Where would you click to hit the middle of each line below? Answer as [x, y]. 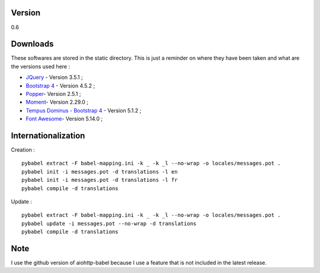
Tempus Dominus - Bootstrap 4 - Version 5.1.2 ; [84, 110]
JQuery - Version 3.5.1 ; [54, 78]
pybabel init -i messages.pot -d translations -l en [100, 171]
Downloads [32, 44]
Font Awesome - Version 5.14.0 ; [64, 119]
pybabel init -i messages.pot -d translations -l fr [100, 180]
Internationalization [48, 135]
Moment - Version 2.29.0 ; [57, 102]
